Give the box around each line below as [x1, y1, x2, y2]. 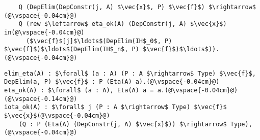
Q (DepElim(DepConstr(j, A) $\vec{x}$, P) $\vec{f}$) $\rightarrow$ [18, 4, 256, 11]
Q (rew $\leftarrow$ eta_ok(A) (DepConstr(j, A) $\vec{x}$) [18, 20, 227, 28]
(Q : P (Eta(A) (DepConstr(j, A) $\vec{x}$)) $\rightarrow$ [18, 120, 227, 128]
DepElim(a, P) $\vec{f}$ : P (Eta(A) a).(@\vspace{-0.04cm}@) [4, 78, 220, 86]
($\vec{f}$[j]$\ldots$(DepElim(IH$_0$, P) [25, 37, 172, 45]
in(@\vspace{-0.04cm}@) [4, 28, 85, 36]
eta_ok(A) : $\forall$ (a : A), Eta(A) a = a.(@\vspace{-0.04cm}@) [4, 86, 238, 94]
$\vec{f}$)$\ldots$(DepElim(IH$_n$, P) [4, 46, 139, 53]
